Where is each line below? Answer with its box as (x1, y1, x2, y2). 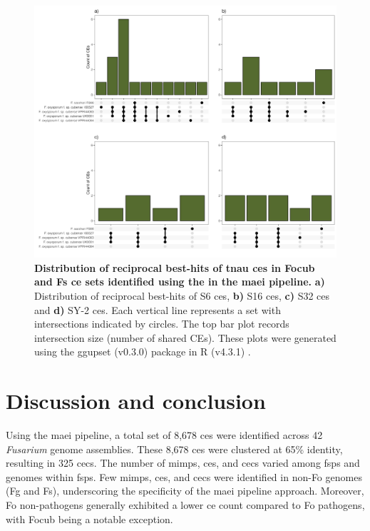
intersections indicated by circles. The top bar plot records (34, 316, 289, 331)
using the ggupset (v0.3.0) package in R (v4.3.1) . (34, 344, 251, 359)
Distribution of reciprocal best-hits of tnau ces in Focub (34, 260, 315, 275)
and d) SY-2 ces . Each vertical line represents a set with (34, 302, 281, 317)
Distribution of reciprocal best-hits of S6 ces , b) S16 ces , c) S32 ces (34, 288, 330, 303)
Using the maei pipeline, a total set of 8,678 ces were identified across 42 (6, 428, 323, 442)
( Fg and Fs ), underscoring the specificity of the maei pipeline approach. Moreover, (6, 483, 364, 498)
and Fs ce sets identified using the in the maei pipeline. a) (34, 274, 325, 289)
